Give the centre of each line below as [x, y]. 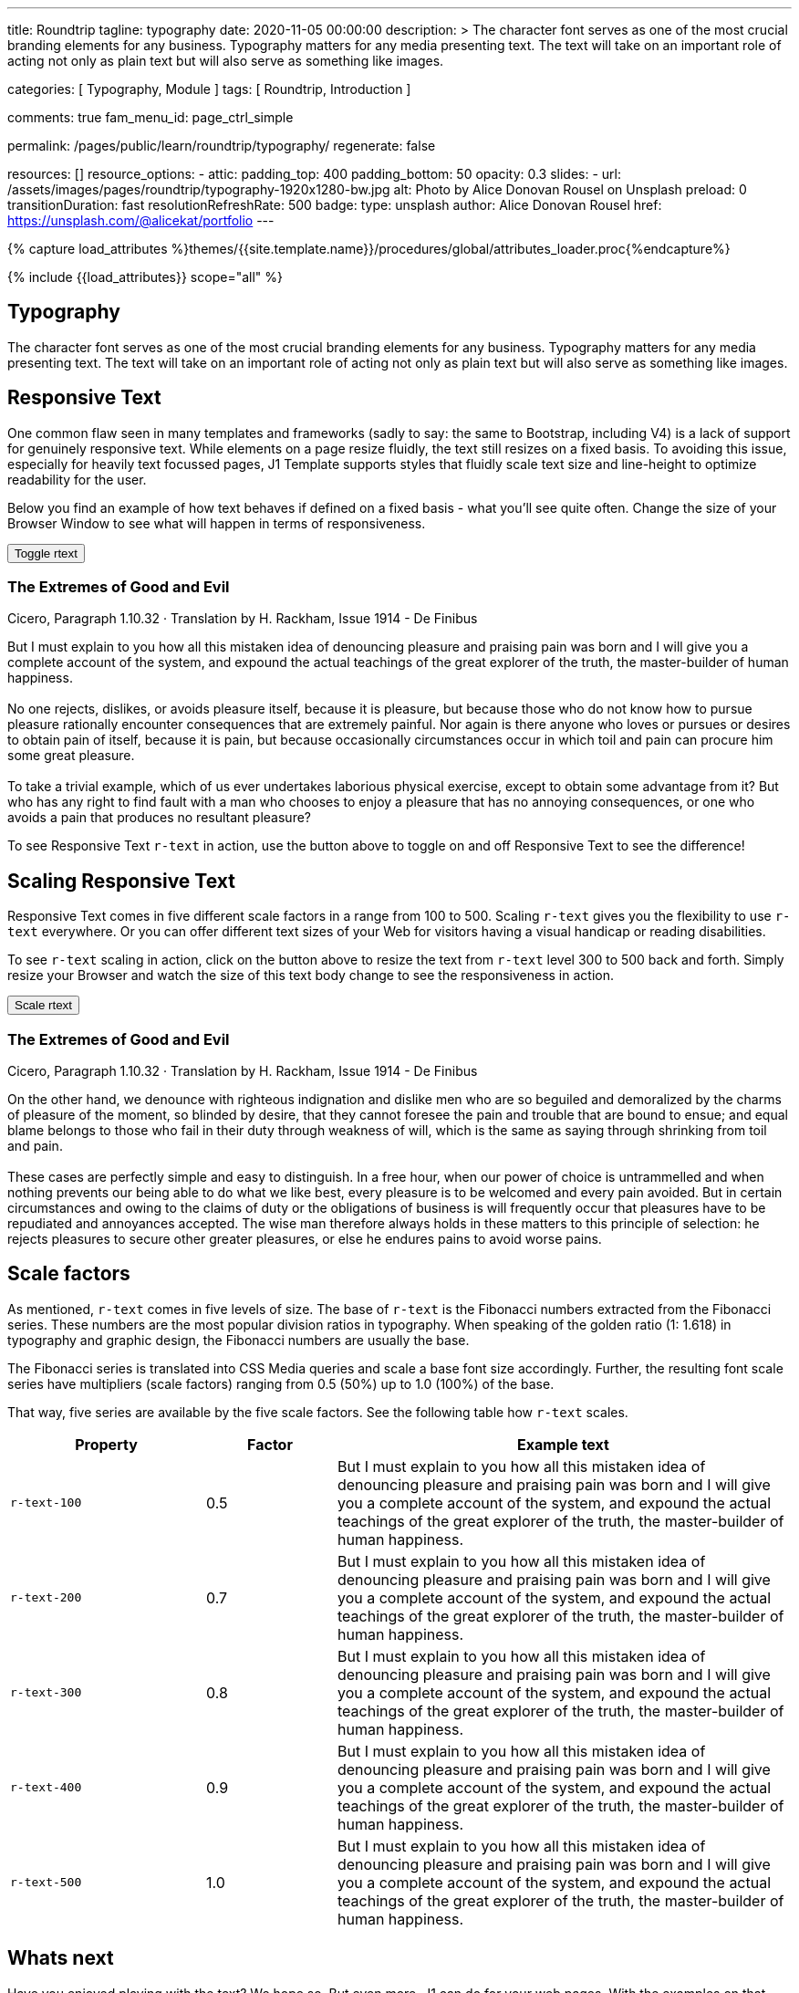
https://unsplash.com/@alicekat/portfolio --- [141, 220]
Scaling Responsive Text [121, 881]
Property [106, 1444]
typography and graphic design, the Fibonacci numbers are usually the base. [239, 1340]
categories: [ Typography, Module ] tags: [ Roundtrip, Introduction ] [209, 89]
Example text [563, 1444]
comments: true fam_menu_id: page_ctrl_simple [150, 117]
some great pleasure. [71, 756]
